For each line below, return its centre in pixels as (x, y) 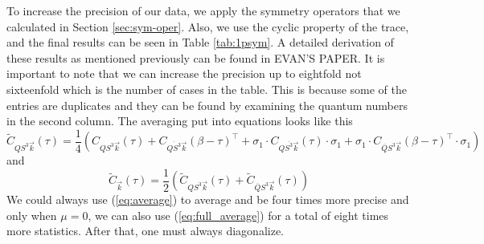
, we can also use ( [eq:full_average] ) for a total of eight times (238, 215)
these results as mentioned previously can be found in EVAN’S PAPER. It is (196, 57)
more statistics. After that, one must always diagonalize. (145, 231)
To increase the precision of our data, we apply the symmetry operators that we (203, 10)
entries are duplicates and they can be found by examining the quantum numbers (207, 105)
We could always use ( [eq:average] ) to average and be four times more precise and (208, 199)
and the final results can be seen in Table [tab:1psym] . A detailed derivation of (200, 42)
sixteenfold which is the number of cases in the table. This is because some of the (207, 89)
